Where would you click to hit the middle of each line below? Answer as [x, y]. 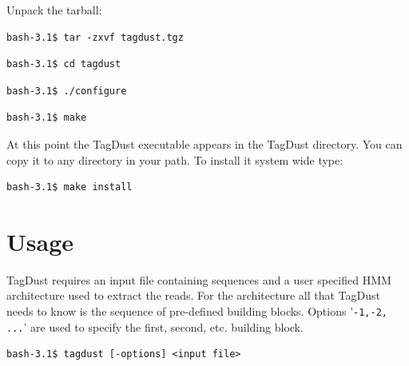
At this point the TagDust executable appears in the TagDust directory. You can [204, 143]
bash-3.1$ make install [69, 187]
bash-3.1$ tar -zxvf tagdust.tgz [95, 37]
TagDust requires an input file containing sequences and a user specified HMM [199, 279]
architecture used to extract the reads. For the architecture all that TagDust [193, 295]
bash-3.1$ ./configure [67, 91]
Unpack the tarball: [54, 10]
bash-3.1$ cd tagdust [64, 64]
